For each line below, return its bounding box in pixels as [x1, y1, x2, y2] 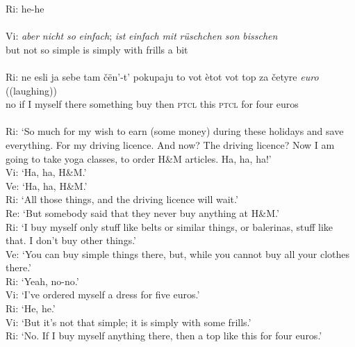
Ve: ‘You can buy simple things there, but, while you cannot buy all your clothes [6, 246, 350, 261]
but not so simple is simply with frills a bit [6, 42, 188, 56]
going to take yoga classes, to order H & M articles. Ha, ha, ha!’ [6, 151, 272, 166]
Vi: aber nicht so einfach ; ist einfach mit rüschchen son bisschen [6, 29, 278, 43]
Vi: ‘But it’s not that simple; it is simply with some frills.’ [6, 314, 251, 329]
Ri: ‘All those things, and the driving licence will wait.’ [6, 192, 238, 207]
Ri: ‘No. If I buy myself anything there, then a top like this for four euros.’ [6, 328, 322, 343]
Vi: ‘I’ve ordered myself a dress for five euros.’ [6, 287, 200, 302]
